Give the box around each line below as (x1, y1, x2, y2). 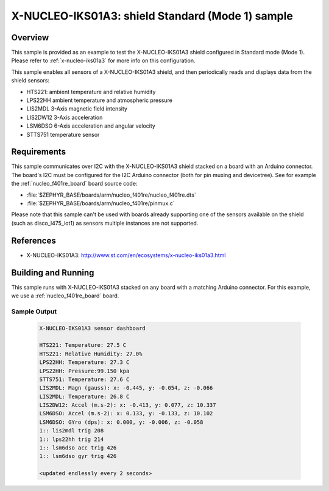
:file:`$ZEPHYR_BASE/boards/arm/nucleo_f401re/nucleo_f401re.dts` (26, 191, 196, 198)
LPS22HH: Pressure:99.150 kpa (39, 367, 130, 374)
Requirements (11, 147, 66, 157)
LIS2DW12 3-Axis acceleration (26, 114, 103, 121)
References (11, 235, 56, 245)
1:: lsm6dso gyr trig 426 (39, 453, 117, 460)
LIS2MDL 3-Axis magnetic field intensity (26, 105, 128, 112)
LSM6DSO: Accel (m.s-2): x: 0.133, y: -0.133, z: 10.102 (39, 410, 213, 417)
